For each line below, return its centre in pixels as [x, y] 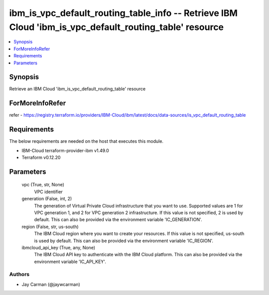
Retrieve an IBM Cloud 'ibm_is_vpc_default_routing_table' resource [77, 89]
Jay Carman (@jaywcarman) [51, 284]
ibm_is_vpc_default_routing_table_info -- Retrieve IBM [123, 13]
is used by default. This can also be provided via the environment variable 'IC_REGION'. [124, 241]
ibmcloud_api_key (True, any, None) [59, 248]
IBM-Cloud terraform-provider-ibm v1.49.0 [65, 150]
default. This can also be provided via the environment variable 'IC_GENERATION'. [118, 220]
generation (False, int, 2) [47, 199]
